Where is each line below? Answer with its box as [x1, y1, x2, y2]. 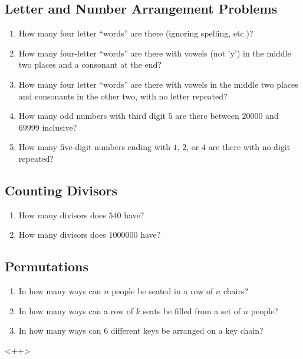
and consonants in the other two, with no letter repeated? [18, 89, 228, 102]
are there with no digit [208, 141, 291, 153]
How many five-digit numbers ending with [18, 141, 170, 153]
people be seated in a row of [111, 285, 213, 297]
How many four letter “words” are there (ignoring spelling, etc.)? [18, 27, 253, 39]
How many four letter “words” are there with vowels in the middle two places [18, 78, 298, 90]
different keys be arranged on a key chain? [110, 324, 264, 337]
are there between [175, 109, 239, 122]
